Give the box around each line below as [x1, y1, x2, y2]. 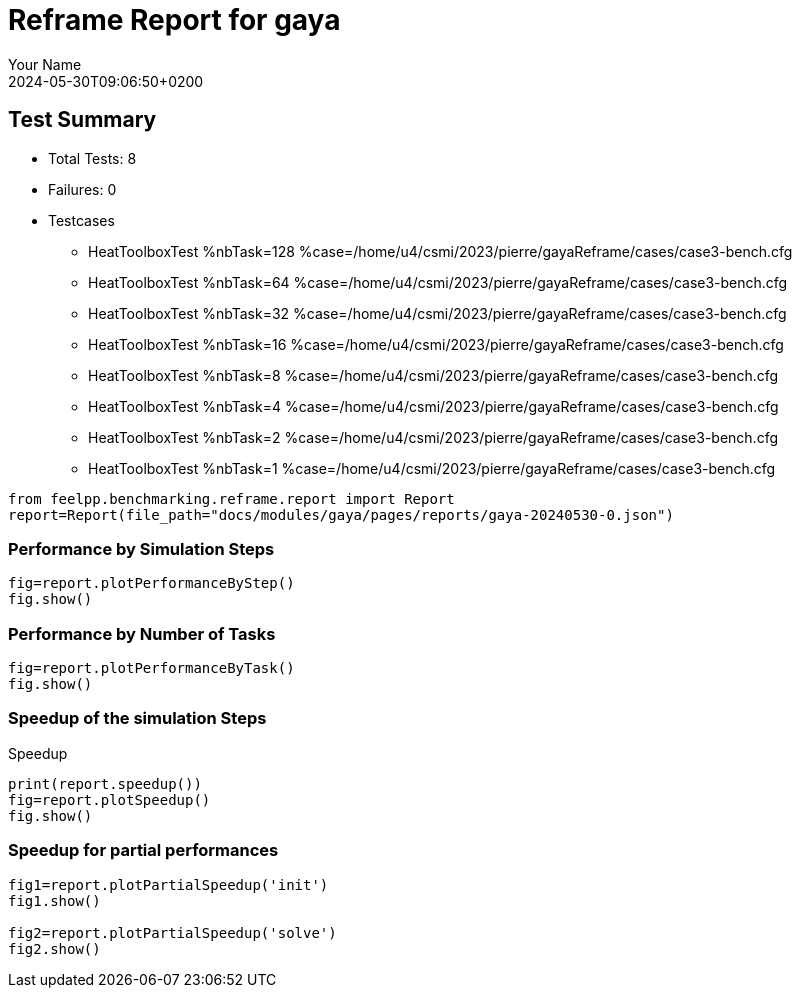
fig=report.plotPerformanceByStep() [8, 575, 295, 592]
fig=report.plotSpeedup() [8, 791, 211, 808]
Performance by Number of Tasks [8, 623, 276, 644]
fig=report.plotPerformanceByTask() [8, 660, 295, 677]
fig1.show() [8, 892, 101, 909]
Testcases [48, 211, 115, 229]
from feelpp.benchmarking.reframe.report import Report [8, 490, 455, 507]
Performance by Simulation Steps [8, 538, 275, 559]
